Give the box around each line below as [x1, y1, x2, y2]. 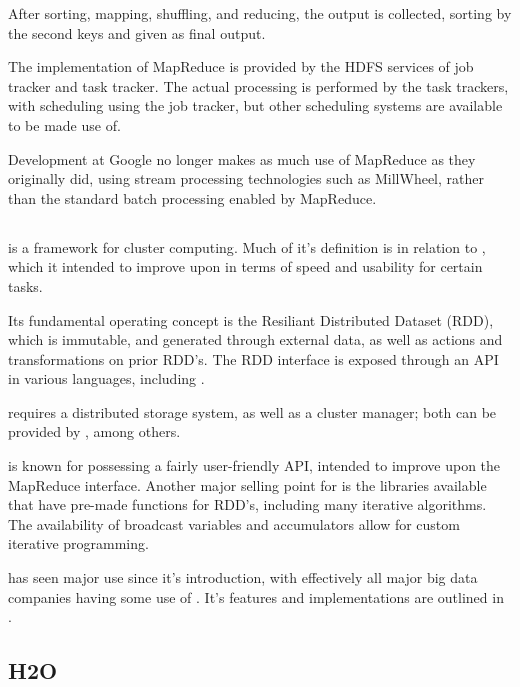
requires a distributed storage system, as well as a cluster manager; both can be [8, 401, 497, 422]
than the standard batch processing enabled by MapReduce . [8, 187, 377, 208]
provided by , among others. [8, 421, 181, 442]
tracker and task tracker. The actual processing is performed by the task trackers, [8, 75, 509, 96]
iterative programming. [8, 533, 149, 554]
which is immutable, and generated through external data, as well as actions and [8, 329, 503, 350]
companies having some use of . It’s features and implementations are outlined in [8, 586, 504, 607]
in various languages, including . [8, 368, 205, 389]
